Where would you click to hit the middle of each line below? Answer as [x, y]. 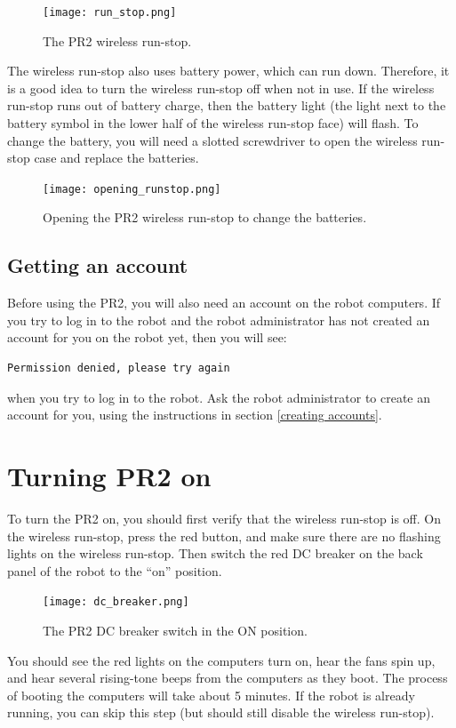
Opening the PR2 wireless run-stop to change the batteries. [205, 217]
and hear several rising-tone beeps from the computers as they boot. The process [228, 678]
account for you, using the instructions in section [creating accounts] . [195, 415]
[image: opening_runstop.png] [132, 189]
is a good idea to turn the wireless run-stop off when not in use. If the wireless [221, 88]
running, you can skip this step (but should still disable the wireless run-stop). [221, 712]
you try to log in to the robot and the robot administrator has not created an [219, 320]
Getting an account [98, 265]
